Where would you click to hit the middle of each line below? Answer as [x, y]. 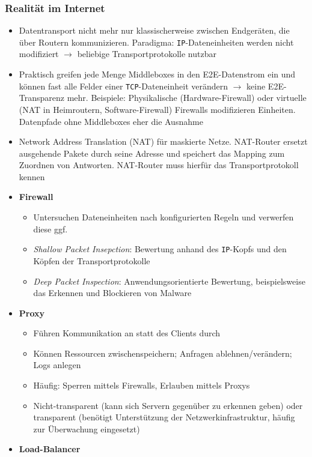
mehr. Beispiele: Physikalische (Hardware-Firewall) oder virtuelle [187, 98]
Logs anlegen [57, 365]
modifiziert [39, 54]
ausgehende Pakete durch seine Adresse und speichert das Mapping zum [152, 153]
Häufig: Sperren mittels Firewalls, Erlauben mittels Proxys [142, 385]
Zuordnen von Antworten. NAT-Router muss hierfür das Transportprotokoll [159, 165]
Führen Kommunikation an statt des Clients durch [127, 333]
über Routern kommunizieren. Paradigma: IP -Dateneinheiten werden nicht [156, 42]
